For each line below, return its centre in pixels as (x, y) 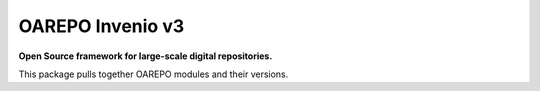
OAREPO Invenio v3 (101, 26)
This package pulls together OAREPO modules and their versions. (153, 74)
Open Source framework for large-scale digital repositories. (145, 56)
